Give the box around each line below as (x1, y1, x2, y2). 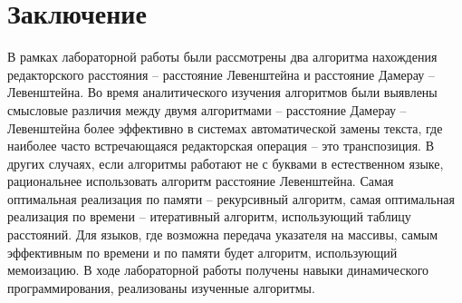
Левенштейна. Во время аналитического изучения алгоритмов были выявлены (7, 83, 438, 102)
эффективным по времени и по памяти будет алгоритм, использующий (7, 242, 398, 261)
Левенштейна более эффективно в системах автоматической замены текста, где (7, 118, 443, 137)
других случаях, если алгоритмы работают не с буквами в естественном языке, (7, 153, 444, 172)
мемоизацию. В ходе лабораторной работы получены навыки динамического (7, 260, 429, 279)
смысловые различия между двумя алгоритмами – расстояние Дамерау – (7, 100, 407, 119)
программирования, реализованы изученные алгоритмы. (7, 278, 315, 297)
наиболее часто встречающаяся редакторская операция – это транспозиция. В (7, 136, 434, 155)
